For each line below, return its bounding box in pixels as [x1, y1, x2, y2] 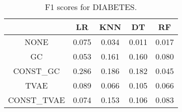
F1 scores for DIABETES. [45, 1, 137, 12]
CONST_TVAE [8, 94, 65, 105]
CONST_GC [13, 65, 60, 76]
